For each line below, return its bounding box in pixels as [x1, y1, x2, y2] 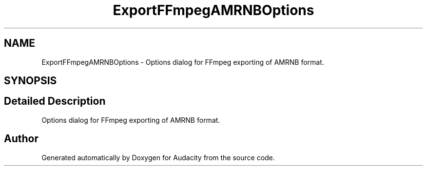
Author [4, 132, 39, 145]
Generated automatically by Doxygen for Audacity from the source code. [41, 153, 275, 162]
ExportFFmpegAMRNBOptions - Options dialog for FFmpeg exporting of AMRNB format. [41, 57, 324, 66]
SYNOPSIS [4, 75, 57, 87]
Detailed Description [4, 95, 106, 108]
